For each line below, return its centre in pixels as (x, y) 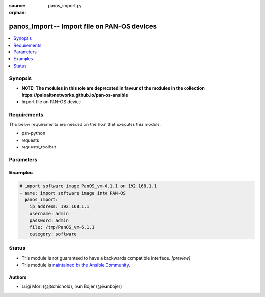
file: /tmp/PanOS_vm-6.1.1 (62, 227)
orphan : (17, 13)
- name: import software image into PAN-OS (73, 193)
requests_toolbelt (39, 147)
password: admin (49, 220)
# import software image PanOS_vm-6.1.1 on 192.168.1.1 (88, 186)
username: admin (49, 213)
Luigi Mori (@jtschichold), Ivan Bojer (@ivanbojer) (72, 286)
